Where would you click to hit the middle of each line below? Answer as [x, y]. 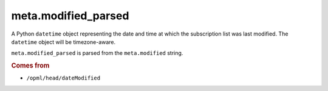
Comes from [30, 66]
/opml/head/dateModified [63, 78]
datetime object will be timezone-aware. [63, 42]
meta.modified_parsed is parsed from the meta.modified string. [97, 53]
